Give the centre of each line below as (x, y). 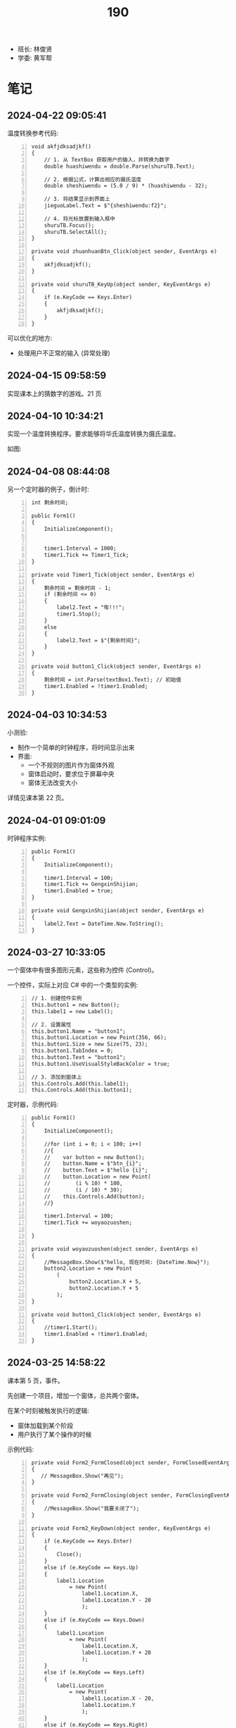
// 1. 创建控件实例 (57, 998)
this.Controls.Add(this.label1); (80, 1084)
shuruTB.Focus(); (69, 225)
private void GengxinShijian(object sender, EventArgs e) (118, 910)
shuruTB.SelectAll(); (76, 232)
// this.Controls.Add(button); (94, 1196)
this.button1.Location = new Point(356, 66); (99, 1038)
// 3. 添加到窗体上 (57, 1077)
